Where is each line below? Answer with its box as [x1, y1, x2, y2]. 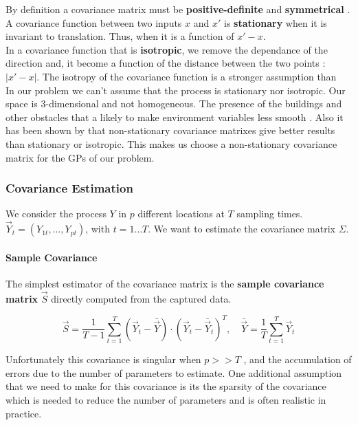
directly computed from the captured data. [51, 291, 232, 305]
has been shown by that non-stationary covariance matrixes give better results [5, 123, 335, 138]
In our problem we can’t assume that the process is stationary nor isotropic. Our [5, 83, 346, 97]
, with [85, 221, 110, 236]
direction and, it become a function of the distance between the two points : [5, 56, 326, 70]
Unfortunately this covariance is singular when [5, 352, 201, 367]
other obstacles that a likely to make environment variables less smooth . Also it [5, 109, 344, 124]
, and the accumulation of [243, 352, 352, 367]
